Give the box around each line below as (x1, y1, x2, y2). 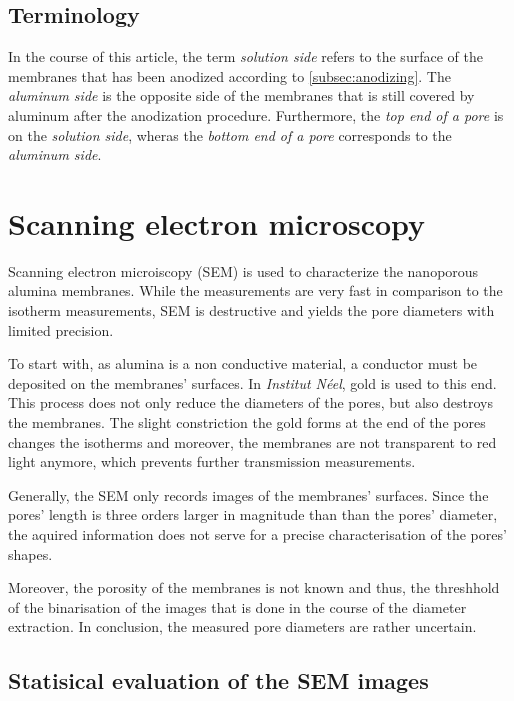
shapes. (8, 543, 53, 564)
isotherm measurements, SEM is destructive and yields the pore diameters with (8, 300, 495, 321)
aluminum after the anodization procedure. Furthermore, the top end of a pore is (8, 104, 504, 125)
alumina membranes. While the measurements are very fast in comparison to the (8, 280, 503, 301)
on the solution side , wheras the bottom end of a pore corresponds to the (8, 124, 452, 145)
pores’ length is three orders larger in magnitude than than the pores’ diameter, (8, 504, 498, 525)
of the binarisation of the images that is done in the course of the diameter (8, 596, 467, 617)
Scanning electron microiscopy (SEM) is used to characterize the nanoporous (8, 260, 479, 281)
